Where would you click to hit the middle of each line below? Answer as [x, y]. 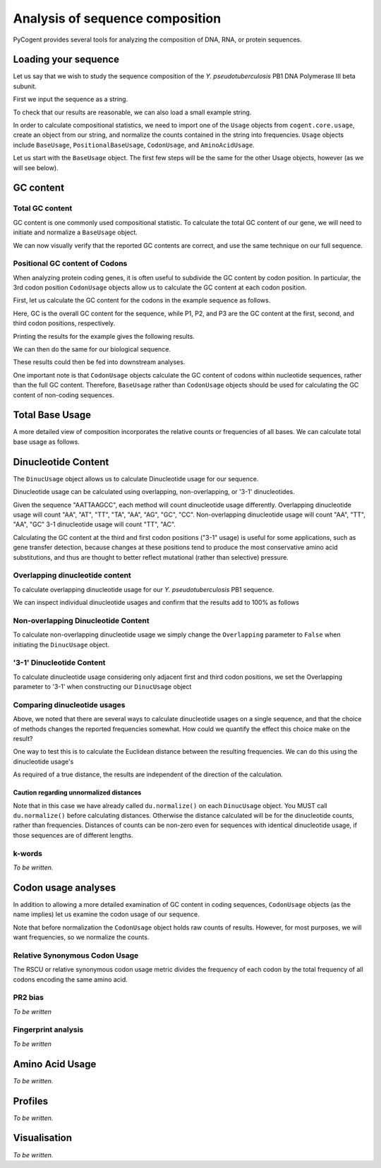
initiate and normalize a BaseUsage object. [75, 232]
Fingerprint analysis [48, 1030]
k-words [28, 853]
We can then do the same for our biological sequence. [92, 349]
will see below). [36, 168]
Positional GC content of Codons [70, 263]
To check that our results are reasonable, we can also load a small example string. [132, 112]
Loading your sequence [66, 60]
